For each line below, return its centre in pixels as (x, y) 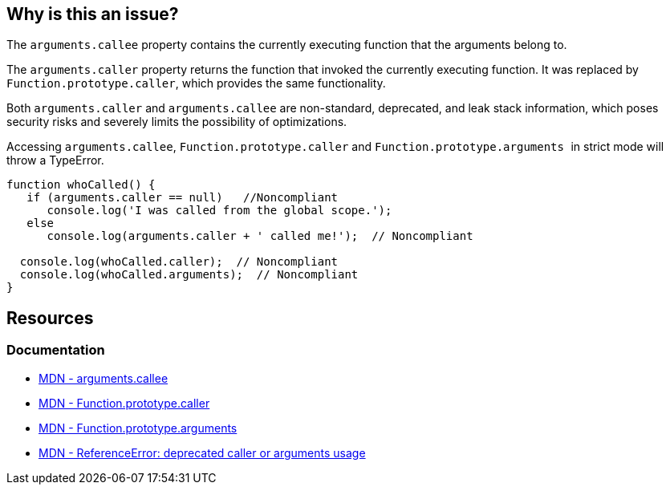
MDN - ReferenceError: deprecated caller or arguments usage (202, 452)
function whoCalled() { (81, 185)
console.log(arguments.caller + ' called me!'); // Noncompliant (260, 236)
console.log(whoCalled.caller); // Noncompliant (179, 262)
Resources (50, 318)
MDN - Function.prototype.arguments (138, 428)
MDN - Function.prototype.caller (124, 403)
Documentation (56, 350)
